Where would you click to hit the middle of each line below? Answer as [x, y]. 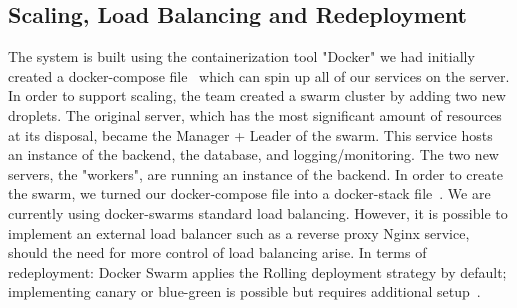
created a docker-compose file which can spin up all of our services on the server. [259, 75]
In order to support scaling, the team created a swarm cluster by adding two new [257, 95]
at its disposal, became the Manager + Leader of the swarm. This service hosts [250, 134]
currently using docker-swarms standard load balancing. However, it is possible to [258, 212]
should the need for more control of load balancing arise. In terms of [217, 252]
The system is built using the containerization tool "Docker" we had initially [241, 56]
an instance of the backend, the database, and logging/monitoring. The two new [253, 154]
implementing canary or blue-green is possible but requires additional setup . [244, 291]
